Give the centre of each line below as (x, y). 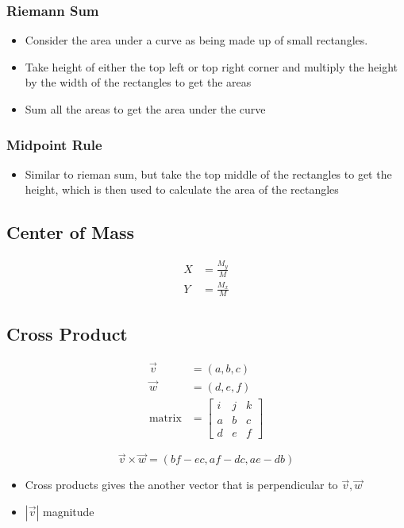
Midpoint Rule (54, 144)
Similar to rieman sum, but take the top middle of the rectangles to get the (208, 173)
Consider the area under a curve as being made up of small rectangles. (196, 40)
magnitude (69, 511)
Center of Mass (70, 232)
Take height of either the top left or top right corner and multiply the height (212, 66)
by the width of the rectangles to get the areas (138, 82)
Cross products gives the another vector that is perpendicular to (181, 485)
